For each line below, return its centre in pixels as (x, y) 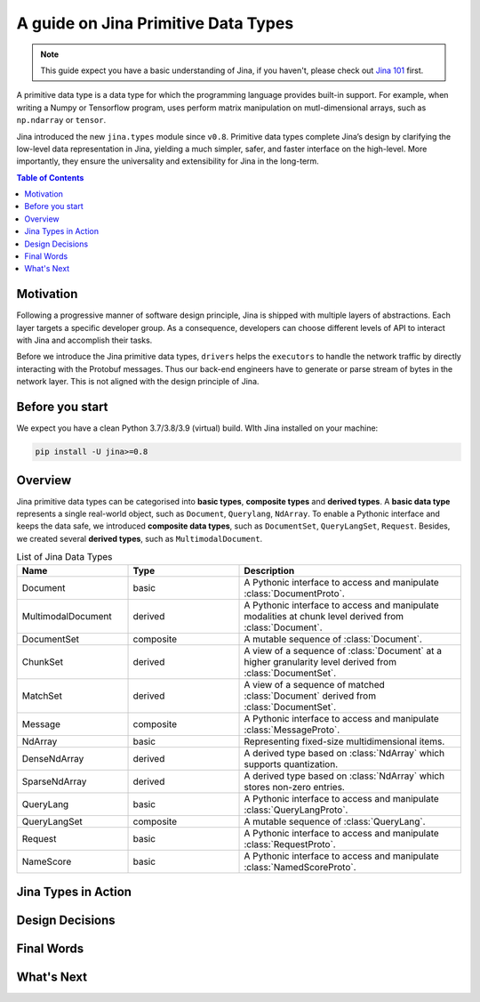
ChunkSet (43, 661)
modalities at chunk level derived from (324, 616)
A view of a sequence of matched (315, 684)
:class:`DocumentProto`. (295, 594)
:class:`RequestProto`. (290, 844)
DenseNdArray (53, 758)
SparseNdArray (54, 781)
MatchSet (42, 696)
